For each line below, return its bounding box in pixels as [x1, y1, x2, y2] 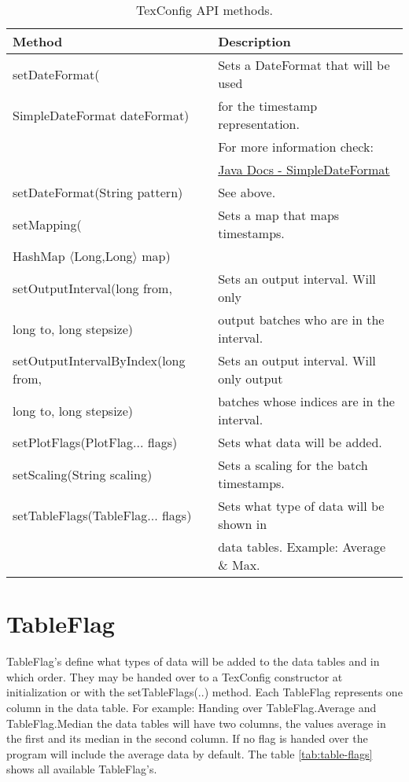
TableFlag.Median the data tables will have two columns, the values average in [6, 714, 386, 731]
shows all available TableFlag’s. [6, 761, 157, 777]
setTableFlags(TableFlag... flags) [13, 505, 192, 524]
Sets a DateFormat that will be [218, 56, 390, 74]
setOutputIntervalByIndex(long [13, 351, 186, 369]
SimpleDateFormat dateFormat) [13, 105, 190, 124]
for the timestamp [218, 97, 318, 115]
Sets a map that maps [218, 206, 340, 224]
